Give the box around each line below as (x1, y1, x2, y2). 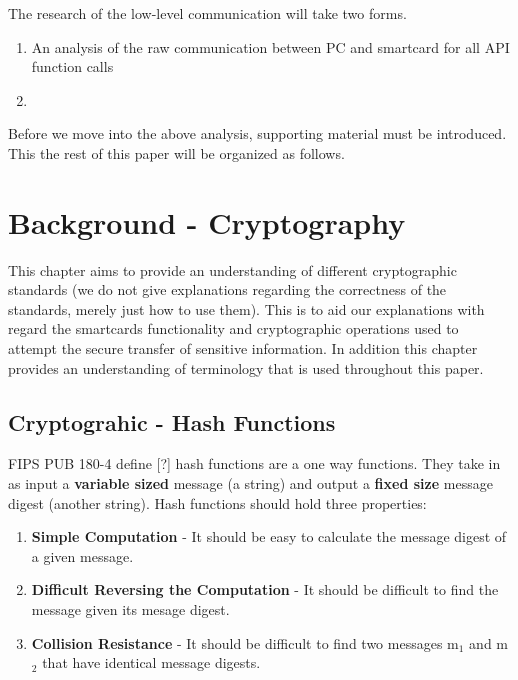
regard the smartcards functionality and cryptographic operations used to (8, 318, 459, 339)
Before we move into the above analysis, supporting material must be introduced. (8, 123, 507, 144)
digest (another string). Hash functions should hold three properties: (8, 492, 427, 513)
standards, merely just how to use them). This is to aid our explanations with (8, 298, 485, 319)
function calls (31, 56, 114, 77)
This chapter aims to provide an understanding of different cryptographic (8, 259, 457, 280)
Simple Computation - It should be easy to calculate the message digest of (31, 526, 507, 547)
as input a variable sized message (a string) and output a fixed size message (8, 473, 493, 494)
